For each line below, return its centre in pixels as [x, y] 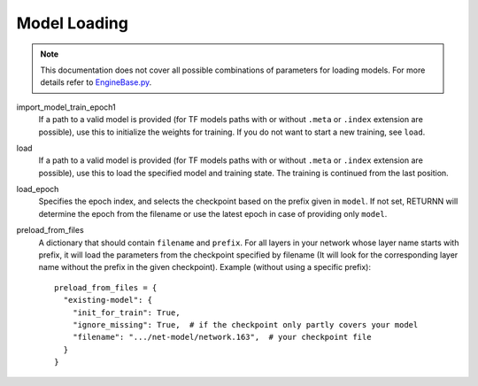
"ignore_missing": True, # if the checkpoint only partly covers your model [245, 324]
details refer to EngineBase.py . [96, 82]
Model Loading [72, 23]
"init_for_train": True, [126, 313]
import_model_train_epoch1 [66, 107]
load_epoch [38, 189]
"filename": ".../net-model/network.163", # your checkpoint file [222, 337]
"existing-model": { [108, 300]
